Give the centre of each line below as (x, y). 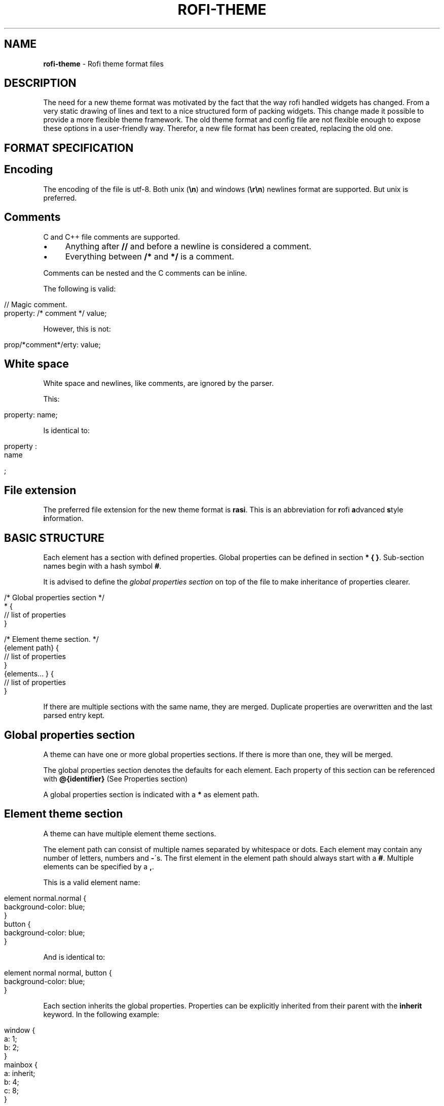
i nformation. (63, 518)
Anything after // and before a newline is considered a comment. (188, 246)
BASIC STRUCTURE (54, 538)
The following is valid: (80, 288)
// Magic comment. (36, 304)
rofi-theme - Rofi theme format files (103, 63)
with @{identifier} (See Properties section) (116, 778)
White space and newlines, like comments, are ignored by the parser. (158, 383)
